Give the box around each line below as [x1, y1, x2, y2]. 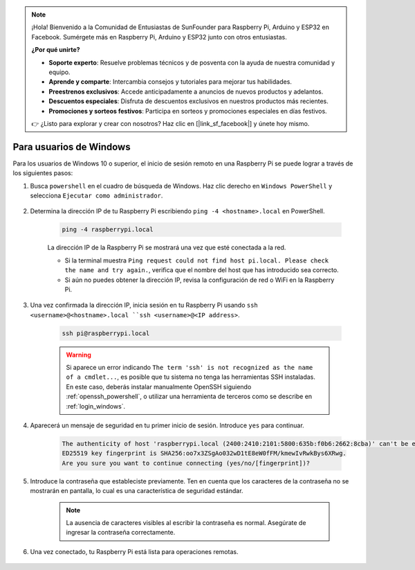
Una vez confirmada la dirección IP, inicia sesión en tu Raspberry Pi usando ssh [30, 301, 259, 310]
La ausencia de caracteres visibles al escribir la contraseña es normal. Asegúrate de [66, 518, 306, 526]
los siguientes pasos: [12, 169, 73, 177]
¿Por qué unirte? [31, 46, 80, 54]
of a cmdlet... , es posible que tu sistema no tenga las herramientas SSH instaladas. [66, 373, 316, 381]
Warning [66, 350, 91, 359]
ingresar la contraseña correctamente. [66, 528, 176, 537]
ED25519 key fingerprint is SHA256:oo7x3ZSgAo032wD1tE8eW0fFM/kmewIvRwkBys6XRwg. [62, 449, 347, 457]
